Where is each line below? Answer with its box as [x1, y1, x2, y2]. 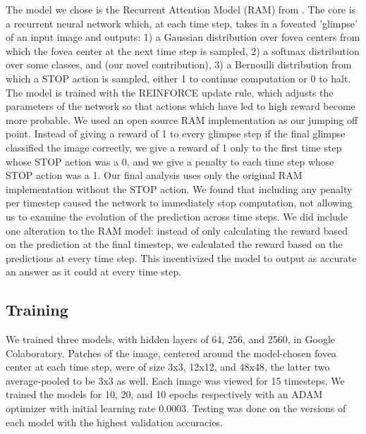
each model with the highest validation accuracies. [6, 414, 223, 429]
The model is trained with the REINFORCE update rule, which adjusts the [6, 85, 334, 99]
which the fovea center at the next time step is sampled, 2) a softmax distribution [6, 43, 360, 58]
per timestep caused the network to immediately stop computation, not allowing [6, 195, 353, 210]
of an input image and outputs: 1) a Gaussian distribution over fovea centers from [6, 30, 360, 44]
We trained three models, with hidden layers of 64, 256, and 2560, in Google [6, 332, 336, 347]
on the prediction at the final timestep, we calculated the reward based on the [6, 237, 343, 252]
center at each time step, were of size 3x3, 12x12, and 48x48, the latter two [6, 359, 330, 374]
